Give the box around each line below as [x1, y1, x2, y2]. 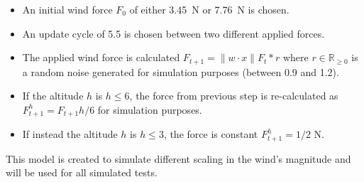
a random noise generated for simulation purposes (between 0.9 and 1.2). [22, 64, 339, 79]
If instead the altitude [22, 127, 118, 141]
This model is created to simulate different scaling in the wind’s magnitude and [6, 151, 351, 166]
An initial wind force [22, 2, 113, 16]
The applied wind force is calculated [22, 50, 180, 65]
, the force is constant [163, 127, 258, 141]
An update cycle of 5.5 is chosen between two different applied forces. [22, 26, 325, 41]
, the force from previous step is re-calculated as [129, 88, 338, 103]
